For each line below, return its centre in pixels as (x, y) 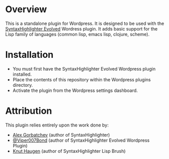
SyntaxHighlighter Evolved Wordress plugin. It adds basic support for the (81, 28)
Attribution (29, 111)
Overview (26, 9)
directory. (23, 85)
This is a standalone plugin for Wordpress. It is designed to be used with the (85, 23)
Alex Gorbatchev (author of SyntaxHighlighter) (61, 135)
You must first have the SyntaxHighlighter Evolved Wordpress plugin (84, 69)
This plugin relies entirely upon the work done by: (57, 125)
